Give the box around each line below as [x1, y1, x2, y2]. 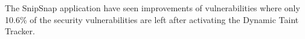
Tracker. [5, 25, 35, 37]
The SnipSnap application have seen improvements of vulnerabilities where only [5, 2, 300, 14]
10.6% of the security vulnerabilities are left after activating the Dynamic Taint [5, 13, 299, 25]
